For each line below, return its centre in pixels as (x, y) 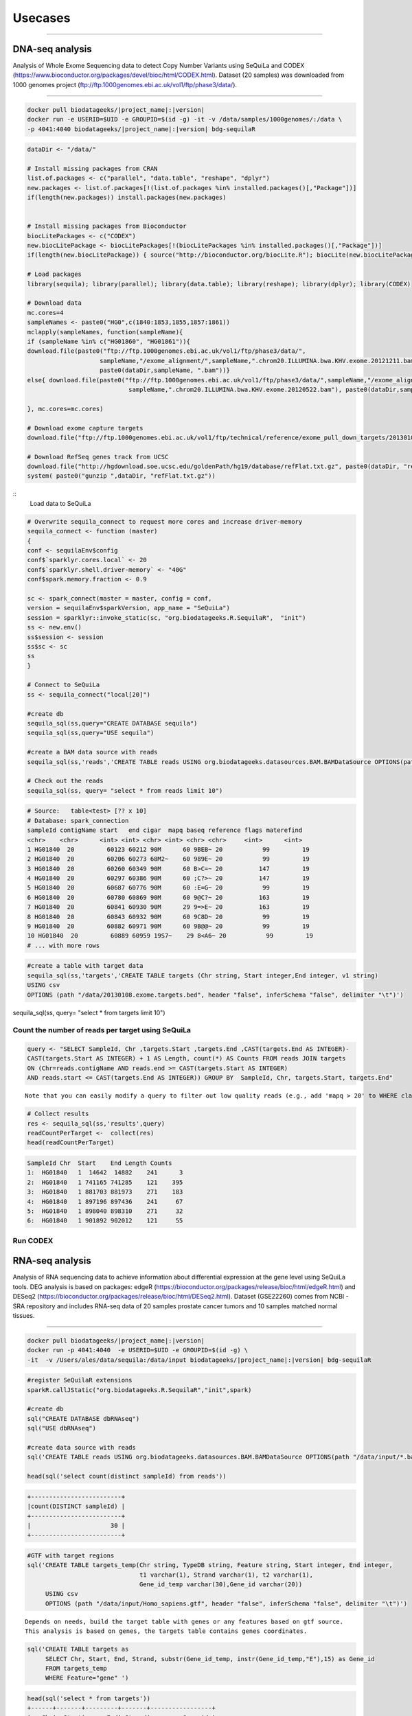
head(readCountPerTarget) (71, 1143)
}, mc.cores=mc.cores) (65, 409)
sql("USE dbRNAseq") (61, 1428)
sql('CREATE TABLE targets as (78, 1649)
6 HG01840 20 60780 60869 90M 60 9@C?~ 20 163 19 (169, 897)
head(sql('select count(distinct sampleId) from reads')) (127, 1476)
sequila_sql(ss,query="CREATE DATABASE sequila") (112, 723)
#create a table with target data (85, 966)
